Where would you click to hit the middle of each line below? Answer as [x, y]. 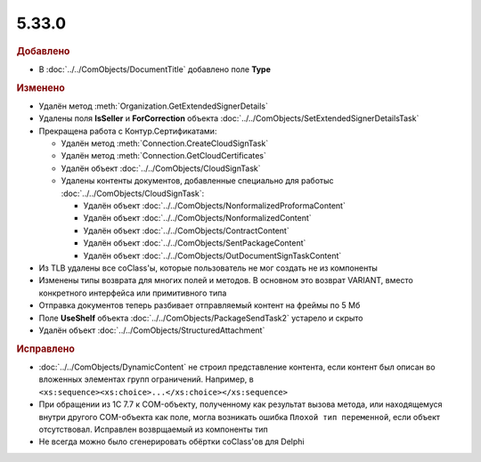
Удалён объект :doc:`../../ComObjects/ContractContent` [186, 231]
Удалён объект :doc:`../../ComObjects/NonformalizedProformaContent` [215, 206]
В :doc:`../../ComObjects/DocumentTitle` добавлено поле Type [155, 69]
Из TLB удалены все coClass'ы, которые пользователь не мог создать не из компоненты [208, 268]
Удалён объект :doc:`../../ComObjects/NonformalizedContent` [197, 218]
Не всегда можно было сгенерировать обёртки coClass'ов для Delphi [171, 442]
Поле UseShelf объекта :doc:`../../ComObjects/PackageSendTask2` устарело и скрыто [201, 318]
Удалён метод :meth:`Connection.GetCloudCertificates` [164, 156]
